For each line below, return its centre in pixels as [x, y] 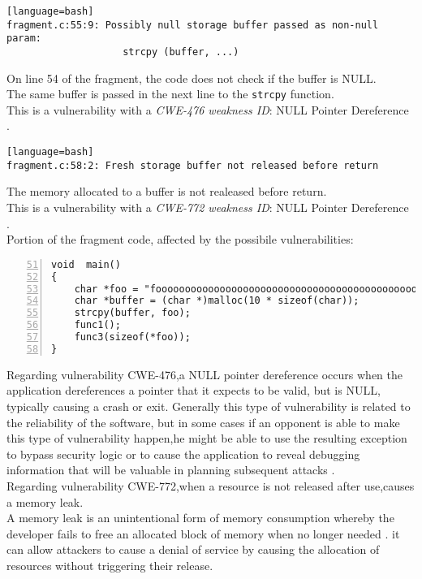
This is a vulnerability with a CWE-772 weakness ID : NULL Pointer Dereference [208, 207]
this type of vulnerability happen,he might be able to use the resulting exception [207, 438]
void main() [86, 264]
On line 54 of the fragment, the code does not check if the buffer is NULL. [192, 78]
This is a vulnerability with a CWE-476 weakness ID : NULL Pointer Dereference [208, 109]
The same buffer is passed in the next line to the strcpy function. [170, 94]
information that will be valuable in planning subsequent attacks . [171, 470]
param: [24, 39]
